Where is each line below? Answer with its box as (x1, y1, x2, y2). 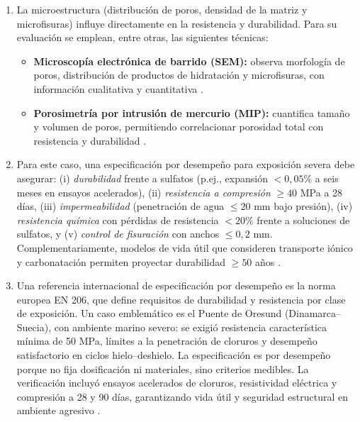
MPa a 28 (300, 184, 343, 199)
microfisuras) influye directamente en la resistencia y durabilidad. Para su (16, 16, 337, 30)
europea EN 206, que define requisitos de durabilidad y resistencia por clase (16, 291, 346, 306)
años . (255, 254, 281, 269)
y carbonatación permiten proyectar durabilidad (16, 254, 226, 269)
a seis (315, 170, 339, 185)
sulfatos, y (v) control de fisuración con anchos (16, 226, 220, 241)
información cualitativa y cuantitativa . (33, 81, 203, 96)
